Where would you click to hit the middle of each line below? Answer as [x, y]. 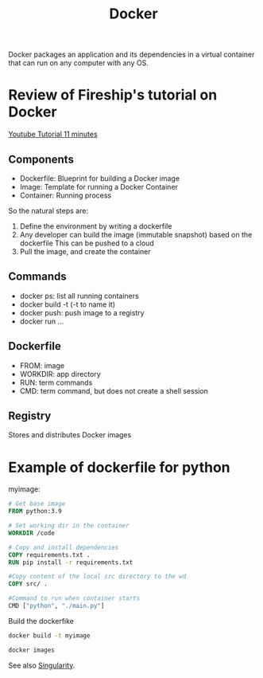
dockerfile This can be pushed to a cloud [87, 243]
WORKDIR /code [32, 533]
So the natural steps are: [48, 210]
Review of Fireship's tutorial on [113, 95]
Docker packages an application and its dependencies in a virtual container [131, 55]
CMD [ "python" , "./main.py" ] [56, 606]
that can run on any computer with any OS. [78, 63]
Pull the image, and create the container [85, 251]
